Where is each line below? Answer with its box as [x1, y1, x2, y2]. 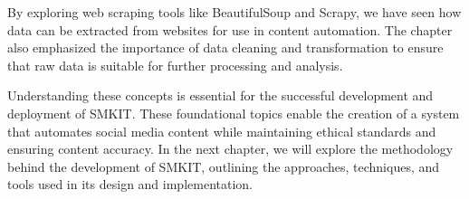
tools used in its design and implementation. [7, 175, 253, 194]
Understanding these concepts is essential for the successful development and [7, 86, 434, 105]
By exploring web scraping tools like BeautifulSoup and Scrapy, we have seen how [7, 3, 462, 21]
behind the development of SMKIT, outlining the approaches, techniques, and [7, 156, 440, 175]
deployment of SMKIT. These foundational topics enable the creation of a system [7, 103, 460, 122]
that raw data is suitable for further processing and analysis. [7, 55, 343, 74]
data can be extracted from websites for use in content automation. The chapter [7, 20, 453, 39]
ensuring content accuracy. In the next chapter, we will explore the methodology [7, 139, 454, 158]
